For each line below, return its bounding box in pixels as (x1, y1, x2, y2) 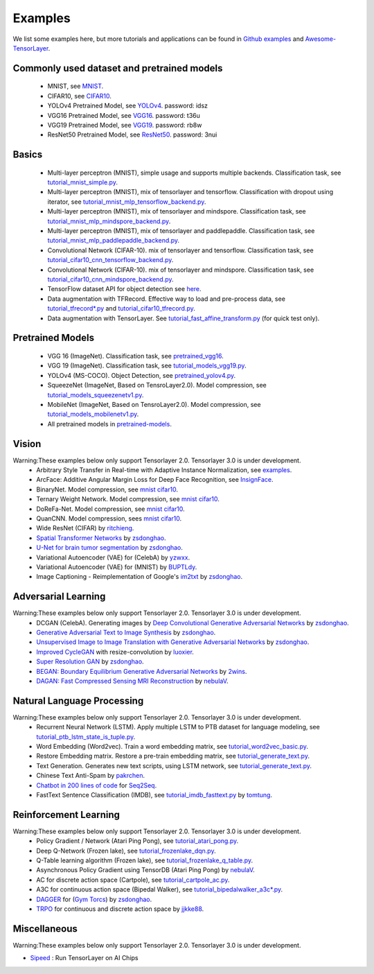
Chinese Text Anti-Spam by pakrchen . (36, 772, 145, 780)
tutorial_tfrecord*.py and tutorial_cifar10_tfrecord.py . (47, 304, 195, 313)
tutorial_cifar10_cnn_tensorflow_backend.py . (47, 256, 174, 264)
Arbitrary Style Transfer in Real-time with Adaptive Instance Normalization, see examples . (36, 466, 292, 474)
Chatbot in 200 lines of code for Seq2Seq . (36, 781, 157, 790)
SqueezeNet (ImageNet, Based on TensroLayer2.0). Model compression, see (47, 381, 267, 390)
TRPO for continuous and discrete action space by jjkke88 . (36, 905, 204, 913)
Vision (12, 437, 42, 450)
